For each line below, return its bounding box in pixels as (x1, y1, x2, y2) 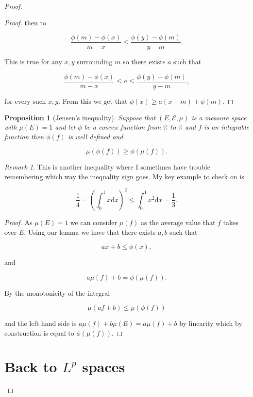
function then (4, 131, 44, 141)
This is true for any (4, 57, 62, 67)
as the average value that (141, 217, 216, 227)
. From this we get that (58, 95, 128, 106)
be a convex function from (84, 122, 161, 132)
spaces (82, 356, 125, 376)
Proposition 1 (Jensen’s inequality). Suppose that (4, 112, 156, 122)
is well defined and (67, 131, 123, 141)
